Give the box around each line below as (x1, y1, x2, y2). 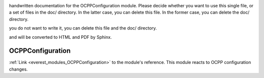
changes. (9, 66, 28, 72)
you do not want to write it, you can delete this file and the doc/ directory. (9, 25, 157, 31)
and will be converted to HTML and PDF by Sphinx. (9, 34, 112, 40)
